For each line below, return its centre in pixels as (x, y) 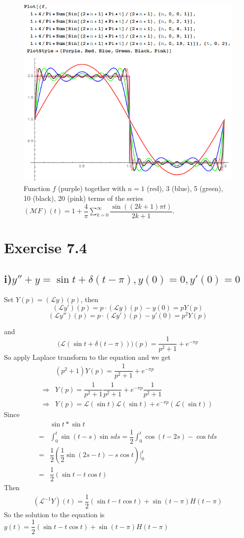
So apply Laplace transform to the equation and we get (87, 357)
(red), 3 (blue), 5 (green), (185, 188)
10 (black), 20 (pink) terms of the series (83, 198)
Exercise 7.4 (46, 247)
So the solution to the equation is (54, 514)
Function (37, 188)
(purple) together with (92, 188)
